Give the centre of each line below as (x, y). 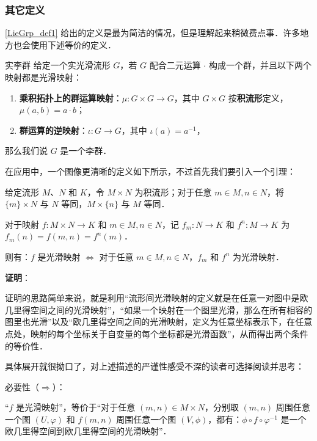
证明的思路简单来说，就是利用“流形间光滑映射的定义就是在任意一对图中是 (152, 298)
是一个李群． (86, 151)
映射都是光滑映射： (43, 77)
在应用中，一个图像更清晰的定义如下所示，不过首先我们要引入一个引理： (150, 171)
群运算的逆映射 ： (53, 130)
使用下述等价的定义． (73, 44)
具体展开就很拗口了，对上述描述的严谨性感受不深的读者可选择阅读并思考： (155, 366)
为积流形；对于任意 (173, 191)
